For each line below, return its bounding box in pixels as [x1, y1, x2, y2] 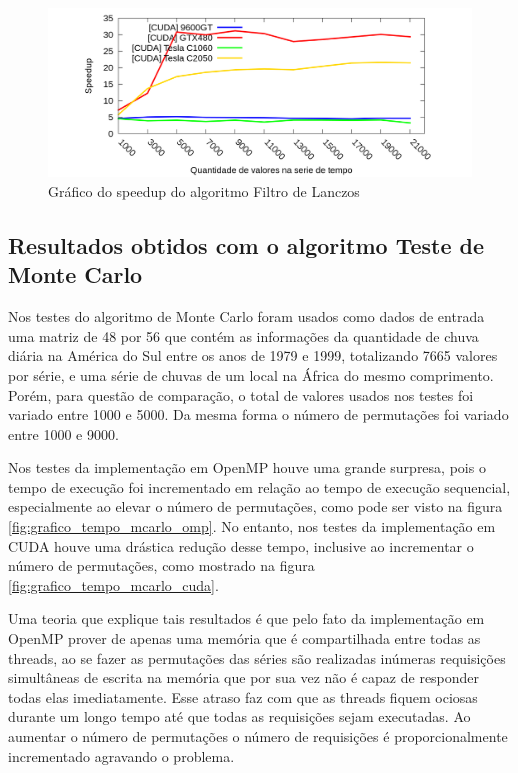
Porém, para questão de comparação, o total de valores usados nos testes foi [8, 384, 474, 405]
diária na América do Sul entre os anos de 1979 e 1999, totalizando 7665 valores [8, 345, 498, 366]
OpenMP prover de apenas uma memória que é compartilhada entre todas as [8, 628, 481, 649]
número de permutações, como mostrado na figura [8, 555, 315, 576]
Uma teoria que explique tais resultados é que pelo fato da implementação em [8, 608, 485, 629]
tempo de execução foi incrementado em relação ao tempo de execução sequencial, [8, 476, 511, 497]
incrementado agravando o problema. [8, 745, 235, 766]
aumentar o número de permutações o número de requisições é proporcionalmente [8, 726, 508, 746]
